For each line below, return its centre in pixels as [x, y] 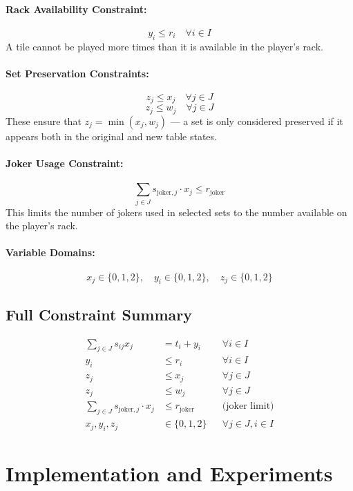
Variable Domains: [50, 252]
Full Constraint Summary [99, 314]
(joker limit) [248, 406]
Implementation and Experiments [169, 473]
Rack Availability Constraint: [76, 9]
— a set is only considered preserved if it [257, 121]
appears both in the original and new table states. [111, 136]
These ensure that [44, 121]
